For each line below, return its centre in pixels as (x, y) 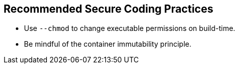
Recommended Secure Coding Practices (109, 9)
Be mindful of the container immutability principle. (108, 44)
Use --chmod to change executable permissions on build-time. (130, 28)
